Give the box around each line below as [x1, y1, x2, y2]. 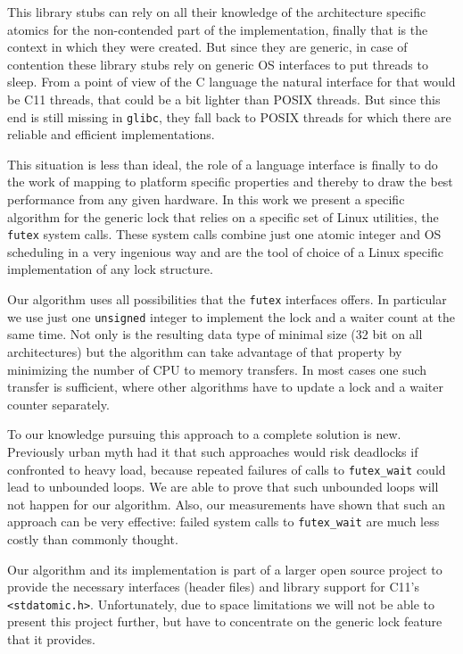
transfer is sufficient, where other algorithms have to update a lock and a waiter [7, 377, 443, 396]
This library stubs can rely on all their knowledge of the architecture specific [7, 3, 426, 21]
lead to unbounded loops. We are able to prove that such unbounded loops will [7, 477, 439, 496]
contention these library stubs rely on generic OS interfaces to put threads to [7, 54, 428, 73]
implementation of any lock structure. [7, 260, 213, 278]
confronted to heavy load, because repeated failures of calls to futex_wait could [7, 459, 446, 478]
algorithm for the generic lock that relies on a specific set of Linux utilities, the [7, 207, 439, 226]
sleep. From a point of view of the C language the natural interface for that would [7, 72, 456, 91]
